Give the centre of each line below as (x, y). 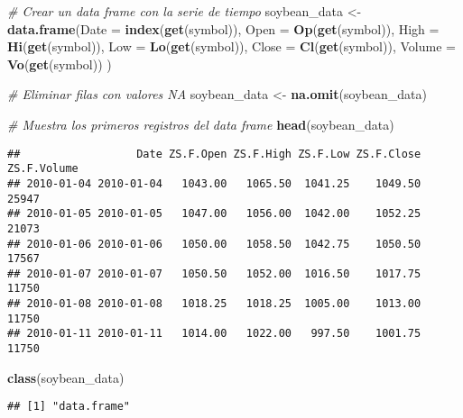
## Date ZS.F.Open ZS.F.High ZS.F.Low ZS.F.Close (214, 154)
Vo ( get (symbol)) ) (60, 64)
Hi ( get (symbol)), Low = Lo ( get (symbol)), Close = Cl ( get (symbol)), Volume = (231, 46)
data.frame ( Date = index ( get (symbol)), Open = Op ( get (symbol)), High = (223, 28)
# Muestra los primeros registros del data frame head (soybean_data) (201, 124)
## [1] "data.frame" (69, 407)
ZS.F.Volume (43, 169)
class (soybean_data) (66, 377)
